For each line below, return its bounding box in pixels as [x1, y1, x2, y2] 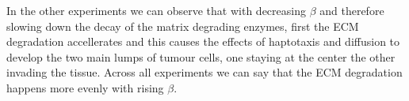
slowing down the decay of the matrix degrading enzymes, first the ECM [6, 17, 359, 34]
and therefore [319, 2, 384, 18]
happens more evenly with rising [6, 79, 164, 95]
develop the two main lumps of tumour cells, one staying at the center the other [6, 48, 396, 65]
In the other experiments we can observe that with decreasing [6, 2, 306, 18]
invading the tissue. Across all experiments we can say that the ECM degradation [6, 64, 403, 80]
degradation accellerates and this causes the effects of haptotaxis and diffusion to [6, 33, 400, 50]
